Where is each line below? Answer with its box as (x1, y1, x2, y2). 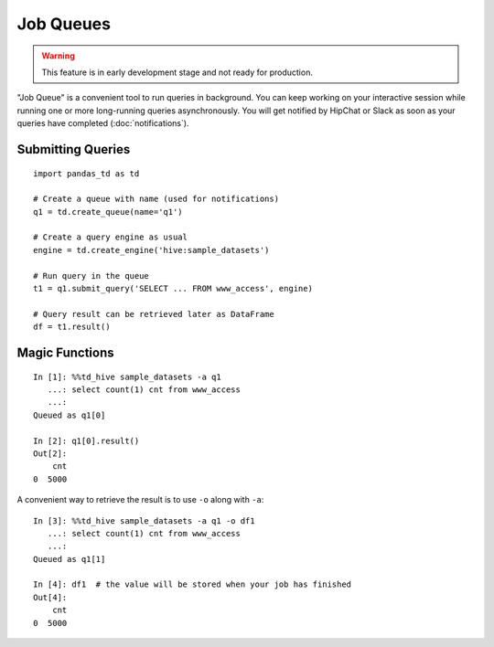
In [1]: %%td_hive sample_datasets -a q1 (33, 371, 221, 382)
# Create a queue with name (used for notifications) (33, 194, 279, 205)
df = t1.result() (33, 322, 111, 333)
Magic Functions (16, 345, 114, 361)
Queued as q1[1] (33, 554, 106, 564)
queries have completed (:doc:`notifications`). (16, 118, 189, 129)
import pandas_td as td (33, 168, 140, 178)
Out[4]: (33, 592, 68, 602)
